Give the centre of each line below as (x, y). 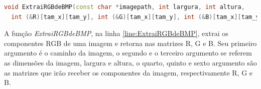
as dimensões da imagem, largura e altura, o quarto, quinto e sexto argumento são (130, 62)
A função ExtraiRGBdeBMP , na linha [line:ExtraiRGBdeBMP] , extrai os (116, 33)
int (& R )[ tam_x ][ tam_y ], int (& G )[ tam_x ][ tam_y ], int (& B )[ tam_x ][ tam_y (135, 17)
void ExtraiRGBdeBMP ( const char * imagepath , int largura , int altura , (124, 7)
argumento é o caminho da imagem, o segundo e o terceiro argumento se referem (128, 53)
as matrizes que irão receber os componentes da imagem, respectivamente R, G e (128, 72)
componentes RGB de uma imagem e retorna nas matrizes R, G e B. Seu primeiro (130, 43)
